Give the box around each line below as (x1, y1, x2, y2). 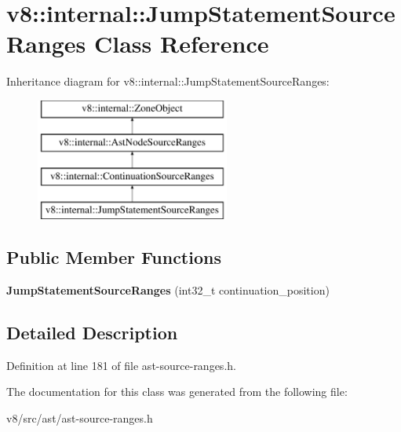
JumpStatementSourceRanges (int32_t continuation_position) (6, 281, 330, 298)
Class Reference (94, 27, 269, 60)
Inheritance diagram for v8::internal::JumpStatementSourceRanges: (6, 73, 330, 90)
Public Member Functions (6, 245, 221, 269)
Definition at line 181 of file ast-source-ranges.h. (6, 357, 236, 373)
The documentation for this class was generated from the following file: (6, 383, 348, 400)
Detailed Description (6, 320, 178, 344)
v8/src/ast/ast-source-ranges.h (6, 409, 153, 426)
